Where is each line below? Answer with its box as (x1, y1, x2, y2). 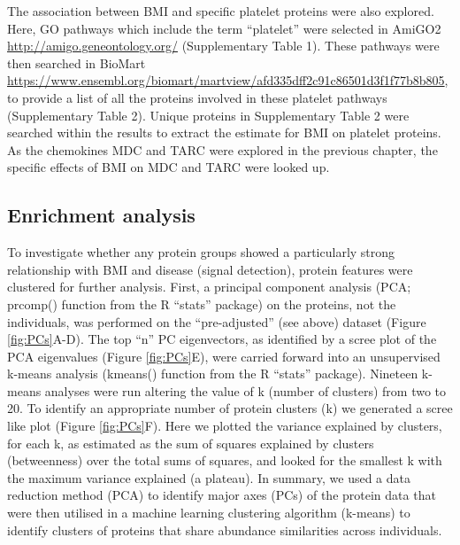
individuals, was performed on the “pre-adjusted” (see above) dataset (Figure (7, 312, 426, 331)
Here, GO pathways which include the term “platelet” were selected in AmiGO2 (7, 19, 441, 37)
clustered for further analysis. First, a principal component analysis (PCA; (7, 277, 411, 296)
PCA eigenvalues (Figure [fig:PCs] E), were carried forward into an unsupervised (7, 346, 441, 365)
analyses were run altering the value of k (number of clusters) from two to (44, 381, 447, 400)
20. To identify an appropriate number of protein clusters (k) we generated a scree (7, 399, 453, 417)
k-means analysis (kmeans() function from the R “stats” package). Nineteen (7, 364, 418, 383)
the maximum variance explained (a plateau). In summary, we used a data (7, 468, 410, 487)
